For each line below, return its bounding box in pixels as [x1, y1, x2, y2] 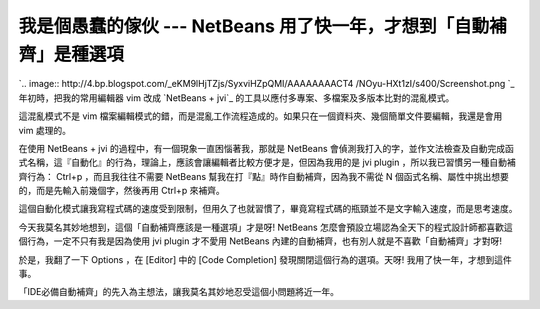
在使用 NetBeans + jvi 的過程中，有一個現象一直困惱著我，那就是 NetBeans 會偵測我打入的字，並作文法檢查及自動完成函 [18, 142, 515, 154]
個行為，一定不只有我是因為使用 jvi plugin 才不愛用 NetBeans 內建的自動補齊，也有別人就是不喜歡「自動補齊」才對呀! [18, 235, 503, 247]
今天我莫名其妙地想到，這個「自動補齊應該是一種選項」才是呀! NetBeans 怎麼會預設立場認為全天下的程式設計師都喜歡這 [18, 221, 514, 233]
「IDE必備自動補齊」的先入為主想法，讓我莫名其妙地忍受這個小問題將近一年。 [18, 286, 340, 298]
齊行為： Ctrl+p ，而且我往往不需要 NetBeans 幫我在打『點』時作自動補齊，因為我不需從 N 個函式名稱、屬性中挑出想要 [18, 170, 509, 182]
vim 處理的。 [18, 124, 72, 136]
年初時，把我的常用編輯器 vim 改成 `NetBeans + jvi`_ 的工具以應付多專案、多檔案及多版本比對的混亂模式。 [18, 91, 455, 104]
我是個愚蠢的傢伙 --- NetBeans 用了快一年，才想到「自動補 [18, 15, 507, 37]
